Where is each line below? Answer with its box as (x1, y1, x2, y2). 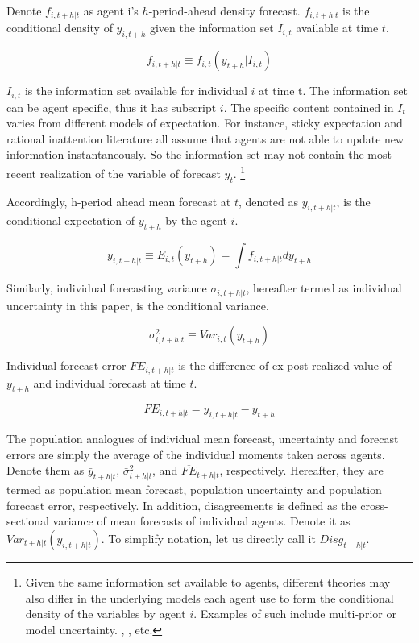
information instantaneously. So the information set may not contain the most (6, 146, 392, 163)
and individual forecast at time (33, 374, 186, 391)
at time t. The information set (259, 82, 408, 99)
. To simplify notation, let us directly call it (101, 529, 316, 546)
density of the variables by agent (25, 605, 186, 622)
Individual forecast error (6, 357, 127, 374)
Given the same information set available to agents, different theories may (25, 573, 391, 590)
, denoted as (239, 193, 298, 209)
